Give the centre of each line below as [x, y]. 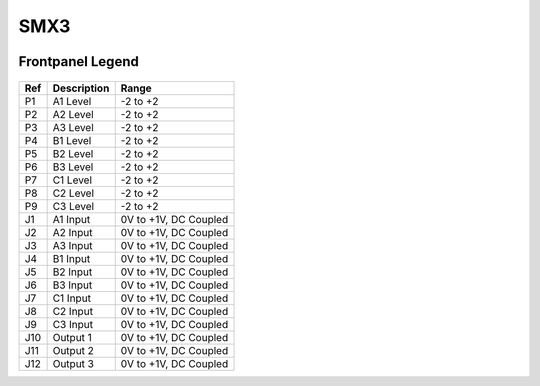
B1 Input [71, 258]
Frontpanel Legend [78, 61]
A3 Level [73, 127]
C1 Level [72, 180]
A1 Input [71, 219]
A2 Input [72, 232]
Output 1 [72, 337]
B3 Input [72, 285]
